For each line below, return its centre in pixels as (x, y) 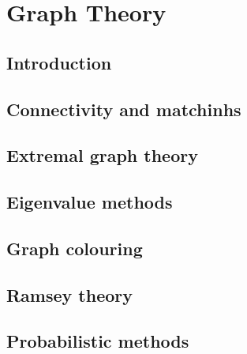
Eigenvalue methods (90, 202)
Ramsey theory (70, 294)
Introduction (59, 62)
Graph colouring (75, 248)
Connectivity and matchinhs (124, 109)
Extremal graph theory (102, 155)
